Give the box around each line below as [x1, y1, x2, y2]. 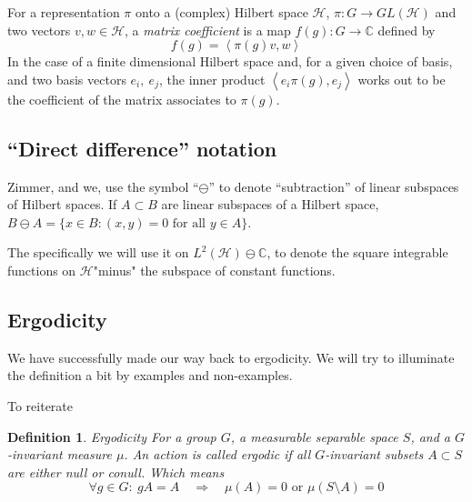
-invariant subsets [325, 445, 424, 464]
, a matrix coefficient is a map [125, 20, 291, 39]
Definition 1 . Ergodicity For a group [7, 427, 216, 446]
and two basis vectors [7, 69, 126, 88]
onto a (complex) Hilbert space [135, 3, 308, 21]
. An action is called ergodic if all [124, 445, 311, 464]
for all [172, 216, 206, 230]
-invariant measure [7, 445, 112, 464]
